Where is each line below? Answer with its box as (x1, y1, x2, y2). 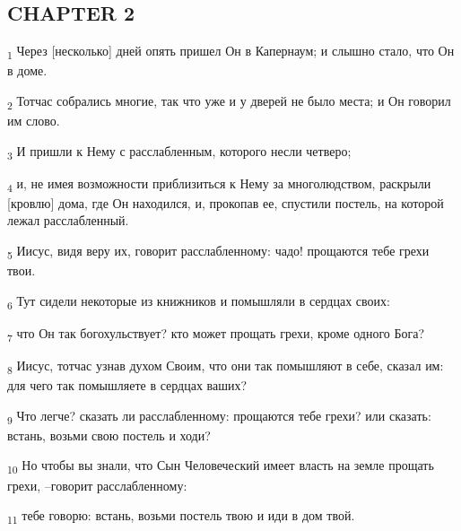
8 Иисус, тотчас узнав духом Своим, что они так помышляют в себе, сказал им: (7, 356, 444, 377)
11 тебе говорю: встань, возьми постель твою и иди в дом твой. (7, 506, 355, 527)
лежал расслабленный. (7, 211, 129, 230)
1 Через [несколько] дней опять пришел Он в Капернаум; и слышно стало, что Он (7, 41, 455, 62)
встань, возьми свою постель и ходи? (7, 425, 211, 444)
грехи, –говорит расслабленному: (7, 475, 187, 494)
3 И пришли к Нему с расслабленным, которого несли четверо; (7, 141, 352, 162)
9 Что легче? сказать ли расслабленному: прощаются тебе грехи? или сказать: (7, 405, 431, 427)
